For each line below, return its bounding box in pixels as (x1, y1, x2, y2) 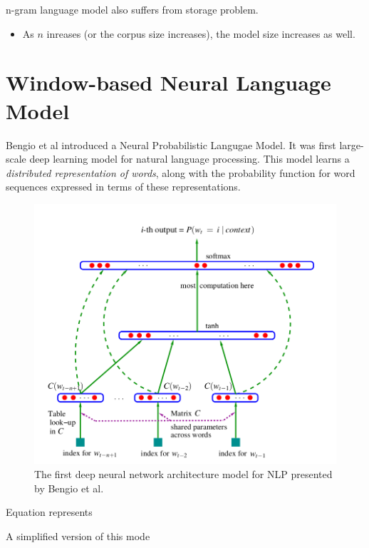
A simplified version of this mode (6, 528, 150, 543)
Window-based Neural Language (6, 68, 331, 97)
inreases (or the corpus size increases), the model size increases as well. (46, 26, 355, 41)
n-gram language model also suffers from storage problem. (6, 2, 259, 16)
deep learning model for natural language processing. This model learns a (29, 151, 350, 166)
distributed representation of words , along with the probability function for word (6, 165, 355, 180)
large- (339, 137, 364, 152)
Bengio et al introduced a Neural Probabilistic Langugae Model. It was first (6, 137, 336, 152)
